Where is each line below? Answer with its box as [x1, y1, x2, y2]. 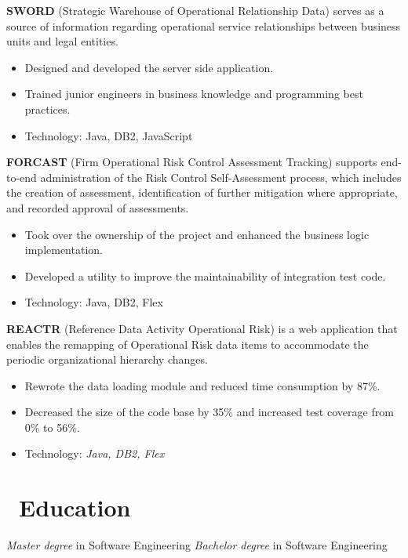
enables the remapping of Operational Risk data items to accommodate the [6, 335, 369, 352]
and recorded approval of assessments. [6, 199, 189, 216]
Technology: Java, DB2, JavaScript [24, 127, 193, 143]
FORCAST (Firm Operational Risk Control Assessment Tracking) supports [6, 154, 377, 170]
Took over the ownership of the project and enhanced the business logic [24, 226, 370, 242]
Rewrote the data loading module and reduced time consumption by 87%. [24, 377, 381, 393]
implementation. [24, 241, 103, 258]
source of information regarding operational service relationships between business [6, 17, 401, 34]
